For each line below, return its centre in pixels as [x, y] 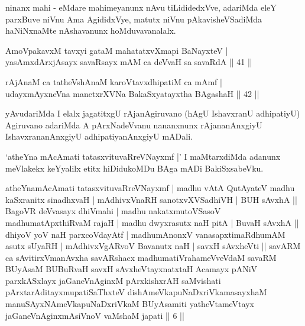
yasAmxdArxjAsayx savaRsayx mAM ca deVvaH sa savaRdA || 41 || [129, 62]
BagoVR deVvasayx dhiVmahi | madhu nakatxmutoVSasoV [113, 211]
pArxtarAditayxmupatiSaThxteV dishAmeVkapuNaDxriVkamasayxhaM [136, 292]
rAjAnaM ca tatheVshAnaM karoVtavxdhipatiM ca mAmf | [114, 81]
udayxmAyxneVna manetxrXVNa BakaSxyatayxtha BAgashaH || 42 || [132, 93]
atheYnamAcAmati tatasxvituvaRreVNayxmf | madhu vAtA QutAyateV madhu [150, 188]
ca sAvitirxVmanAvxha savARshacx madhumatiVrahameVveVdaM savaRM [141, 257]
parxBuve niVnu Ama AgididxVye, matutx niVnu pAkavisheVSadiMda [134, 19]
